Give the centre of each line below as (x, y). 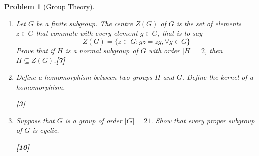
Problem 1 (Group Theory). (49, 6)
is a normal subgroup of (102, 50)
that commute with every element (87, 33)
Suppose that (35, 120)
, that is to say (180, 33)
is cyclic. (46, 130)
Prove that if (35, 50)
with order (164, 50)
